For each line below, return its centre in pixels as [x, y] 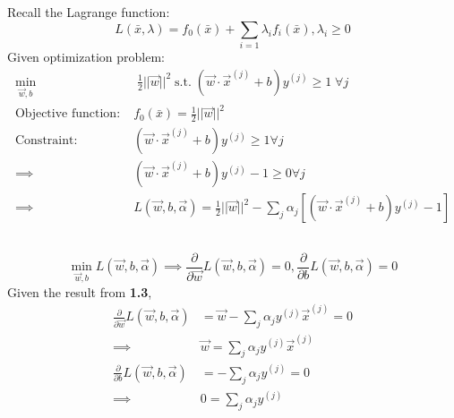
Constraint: [46, 141]
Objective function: [68, 114]
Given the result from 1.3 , [80, 291]
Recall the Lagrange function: [89, 12]
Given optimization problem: [86, 57]
